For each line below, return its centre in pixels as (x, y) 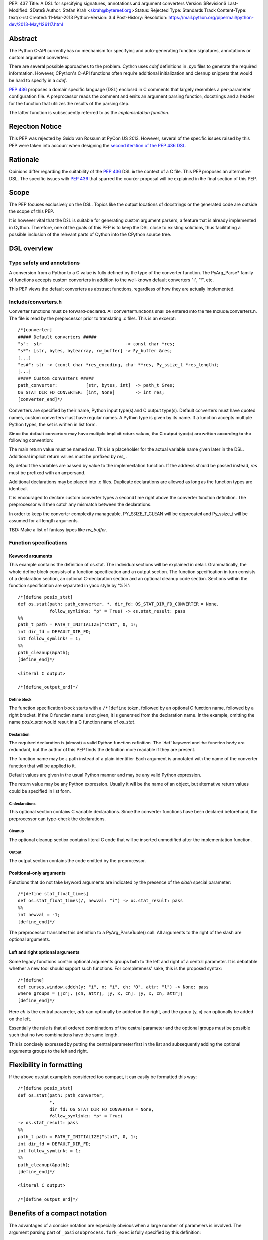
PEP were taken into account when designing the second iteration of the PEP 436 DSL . (98, 145)
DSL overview (31, 249)
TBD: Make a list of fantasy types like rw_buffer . (58, 530)
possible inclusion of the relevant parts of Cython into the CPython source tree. (90, 234)
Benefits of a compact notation (58, 1213)
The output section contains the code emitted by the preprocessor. (78, 861)
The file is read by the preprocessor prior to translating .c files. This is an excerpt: (93, 318)
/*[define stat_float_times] (53, 894)
